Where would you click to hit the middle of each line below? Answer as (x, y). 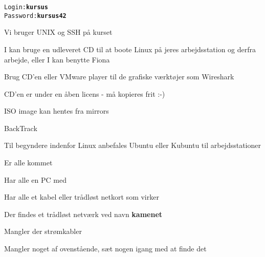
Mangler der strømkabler (43, 231)
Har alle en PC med (35, 179)
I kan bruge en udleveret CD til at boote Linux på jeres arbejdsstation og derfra (130, 49)
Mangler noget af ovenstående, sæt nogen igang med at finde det (105, 249)
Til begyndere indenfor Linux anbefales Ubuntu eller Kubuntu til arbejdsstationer (132, 145)
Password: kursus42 (35, 16)
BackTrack (21, 128)
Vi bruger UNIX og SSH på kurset (58, 32)
